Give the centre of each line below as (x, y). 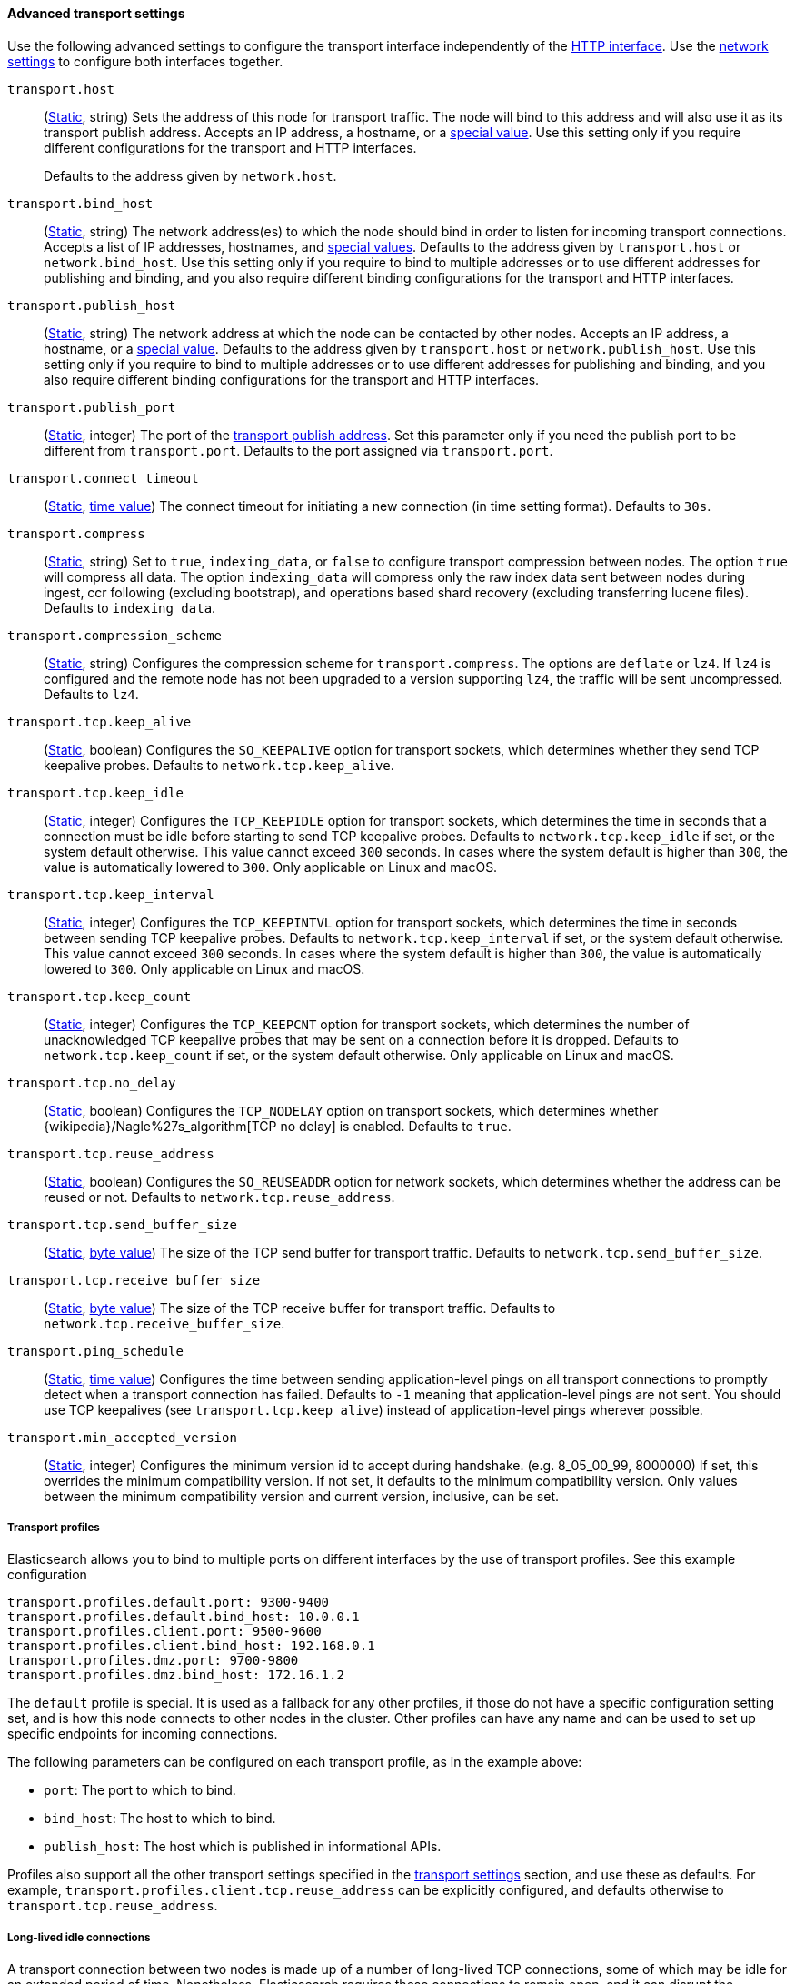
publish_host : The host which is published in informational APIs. (243, 1847)
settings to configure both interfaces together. (145, 61)
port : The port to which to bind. (140, 1790)
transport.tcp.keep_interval (111, 894)
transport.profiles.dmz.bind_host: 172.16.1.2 (176, 1675)
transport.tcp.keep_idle (95, 792)
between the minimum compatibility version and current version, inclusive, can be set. (302, 1496)
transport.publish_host (92, 305)
